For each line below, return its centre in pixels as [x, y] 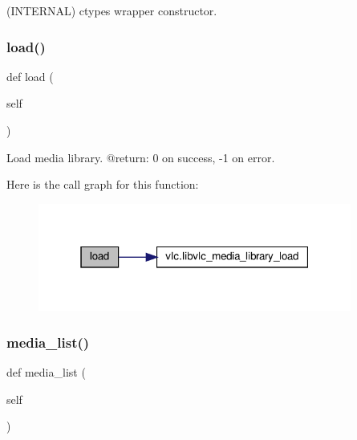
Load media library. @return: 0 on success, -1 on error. [141, 157]
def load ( [30, 76]
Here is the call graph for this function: [103, 184]
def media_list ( [46, 372]
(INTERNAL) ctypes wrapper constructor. [112, 10]
